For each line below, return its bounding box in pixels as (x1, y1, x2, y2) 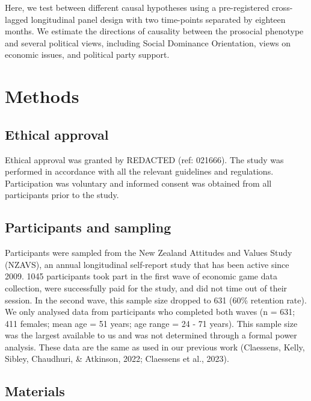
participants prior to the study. (5, 188, 119, 201)
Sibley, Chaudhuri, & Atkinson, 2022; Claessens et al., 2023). (5, 352, 229, 365)
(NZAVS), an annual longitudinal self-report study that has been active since (5, 258, 289, 270)
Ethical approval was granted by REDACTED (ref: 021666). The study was (5, 153, 284, 166)
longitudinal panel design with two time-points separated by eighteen (31, 13, 286, 25)
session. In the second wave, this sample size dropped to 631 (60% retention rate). (5, 293, 307, 306)
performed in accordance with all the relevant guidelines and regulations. (5, 165, 274, 178)
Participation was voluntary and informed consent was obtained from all (5, 176, 272, 189)
